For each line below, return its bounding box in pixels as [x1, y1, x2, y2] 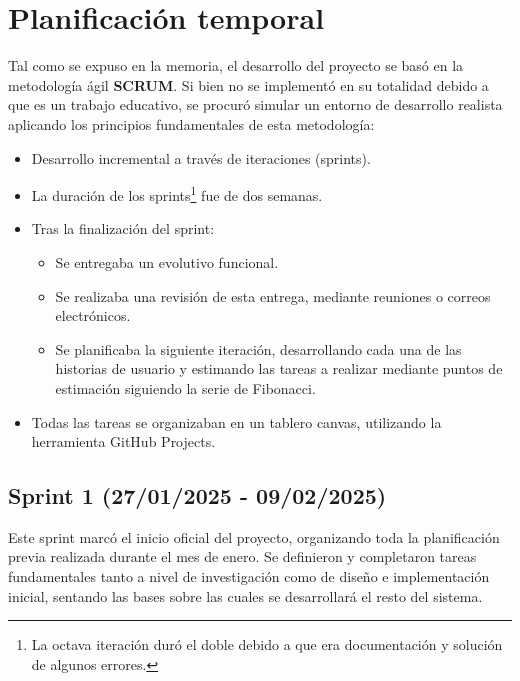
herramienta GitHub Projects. [31, 431, 216, 452]
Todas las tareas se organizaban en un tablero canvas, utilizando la [31, 411, 442, 432]
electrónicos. [55, 305, 131, 326]
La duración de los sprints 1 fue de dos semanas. [31, 182, 323, 205]
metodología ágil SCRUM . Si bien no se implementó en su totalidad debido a [8, 74, 489, 95]
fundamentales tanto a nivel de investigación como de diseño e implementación [8, 566, 490, 587]
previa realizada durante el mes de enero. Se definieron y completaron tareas [8, 546, 477, 567]
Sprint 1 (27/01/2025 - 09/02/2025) [8, 480, 387, 511]
